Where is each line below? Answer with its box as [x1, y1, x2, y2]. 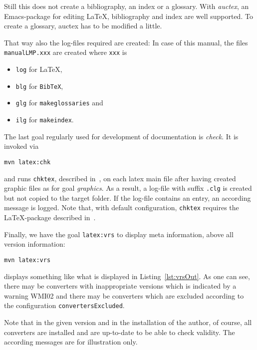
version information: [4, 239, 65, 249]
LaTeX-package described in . [4, 212, 96, 223]
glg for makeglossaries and [15, 97, 103, 108]
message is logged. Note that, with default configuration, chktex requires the [4, 202, 239, 213]
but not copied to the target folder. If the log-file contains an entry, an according [4, 192, 251, 203]
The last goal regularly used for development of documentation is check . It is [4, 131, 239, 141]
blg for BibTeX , [15, 80, 63, 91]
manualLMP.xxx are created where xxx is [4, 47, 127, 57]
